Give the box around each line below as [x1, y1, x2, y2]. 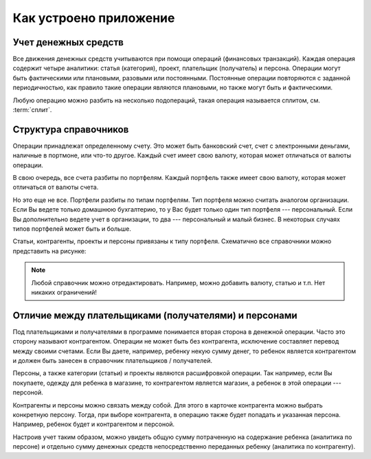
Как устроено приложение [12, 10, 175, 25]
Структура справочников [12, 124, 129, 135]
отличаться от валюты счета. [12, 183, 99, 192]
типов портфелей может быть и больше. [12, 225, 132, 233]
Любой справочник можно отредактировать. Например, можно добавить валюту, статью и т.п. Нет [31, 278, 326, 287]
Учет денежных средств [12, 36, 124, 48]
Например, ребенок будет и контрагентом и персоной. [12, 420, 175, 429]
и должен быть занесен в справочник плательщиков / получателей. [12, 357, 213, 365]
